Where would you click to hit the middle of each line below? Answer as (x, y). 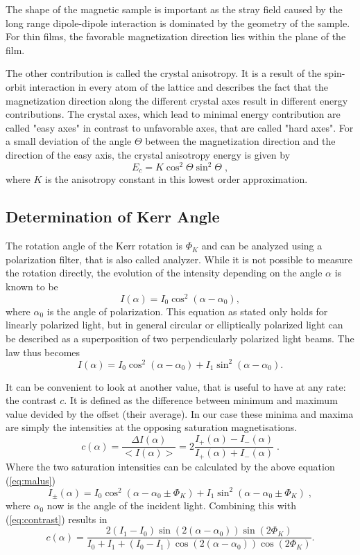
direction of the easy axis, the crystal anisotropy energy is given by (148, 154)
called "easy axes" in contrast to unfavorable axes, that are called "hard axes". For (180, 127)
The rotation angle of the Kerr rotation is (94, 246)
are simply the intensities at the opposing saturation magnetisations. (152, 427)
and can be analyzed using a (262, 246)
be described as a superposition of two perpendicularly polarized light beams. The (180, 338)
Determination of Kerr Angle (113, 217)
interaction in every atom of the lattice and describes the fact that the (179, 86)
